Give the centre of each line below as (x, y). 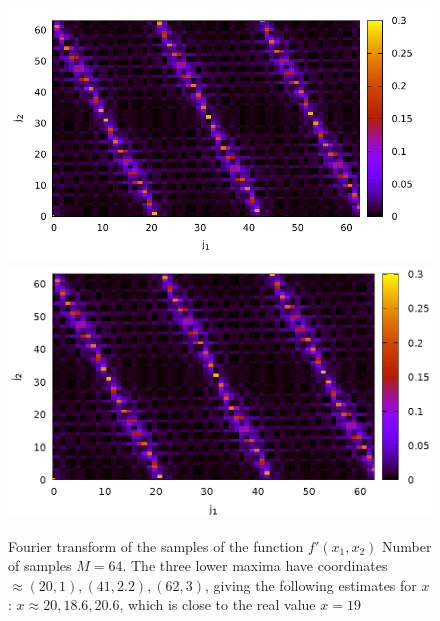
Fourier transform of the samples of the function (156, 545)
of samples (40, 565)
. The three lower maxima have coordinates (255, 565)
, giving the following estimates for (311, 584)
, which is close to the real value (217, 604)
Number (407, 545)
